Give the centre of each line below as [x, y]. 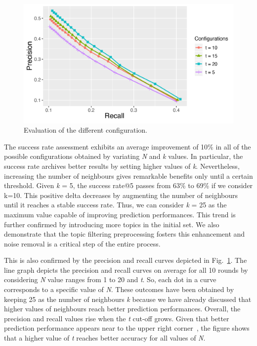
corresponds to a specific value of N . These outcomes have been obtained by [119, 289]
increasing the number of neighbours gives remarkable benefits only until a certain [128, 175]
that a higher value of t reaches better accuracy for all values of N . [105, 338]
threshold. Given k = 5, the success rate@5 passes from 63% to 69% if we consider [128, 185]
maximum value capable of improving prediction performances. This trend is [120, 214]
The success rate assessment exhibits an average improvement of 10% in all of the [128, 146]
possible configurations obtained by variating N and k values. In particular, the [124, 156]
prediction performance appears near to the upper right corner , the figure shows [127, 328]
